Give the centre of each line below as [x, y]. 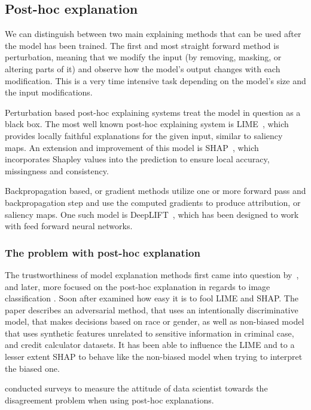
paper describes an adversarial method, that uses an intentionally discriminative [152, 309]
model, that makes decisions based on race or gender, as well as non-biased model [155, 321]
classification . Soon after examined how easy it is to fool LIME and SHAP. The [152, 298]
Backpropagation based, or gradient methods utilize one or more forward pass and [155, 191]
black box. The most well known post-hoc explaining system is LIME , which [147, 124]
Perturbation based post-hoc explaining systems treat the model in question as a [153, 112]
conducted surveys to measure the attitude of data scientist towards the [136, 388]
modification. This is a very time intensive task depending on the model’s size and [155, 80]
